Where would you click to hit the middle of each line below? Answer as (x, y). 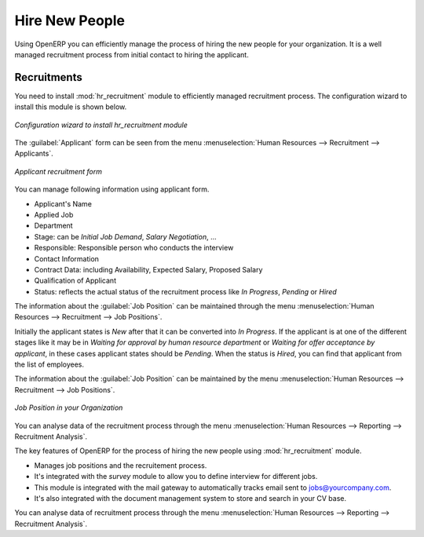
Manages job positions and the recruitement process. (121, 465)
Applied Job (54, 214)
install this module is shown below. (71, 107)
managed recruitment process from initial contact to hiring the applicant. (132, 54)
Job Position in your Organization (69, 407)
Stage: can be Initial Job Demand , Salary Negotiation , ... (125, 236)
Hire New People (70, 20)
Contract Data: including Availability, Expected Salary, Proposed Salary (148, 269)
